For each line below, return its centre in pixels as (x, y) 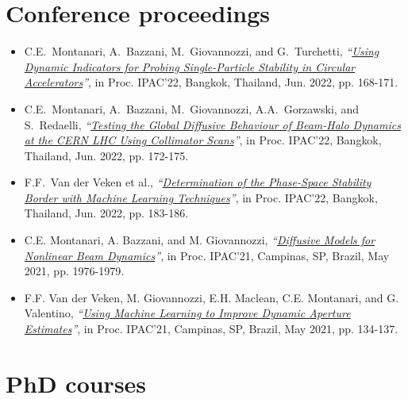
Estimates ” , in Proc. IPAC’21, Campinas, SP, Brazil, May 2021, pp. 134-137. (211, 329)
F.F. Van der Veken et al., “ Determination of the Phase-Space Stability (198, 182)
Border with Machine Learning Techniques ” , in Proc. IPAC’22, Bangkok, (201, 197)
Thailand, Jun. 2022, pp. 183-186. (106, 213)
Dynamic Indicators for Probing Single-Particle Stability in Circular (190, 66)
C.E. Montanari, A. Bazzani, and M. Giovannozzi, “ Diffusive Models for (200, 240)
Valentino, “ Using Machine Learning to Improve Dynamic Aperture (187, 313)
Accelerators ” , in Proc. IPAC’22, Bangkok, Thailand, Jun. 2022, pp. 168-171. (211, 82)
